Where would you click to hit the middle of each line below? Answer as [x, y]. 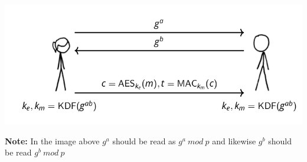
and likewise [234, 140]
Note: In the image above [52, 140]
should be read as [144, 140]
